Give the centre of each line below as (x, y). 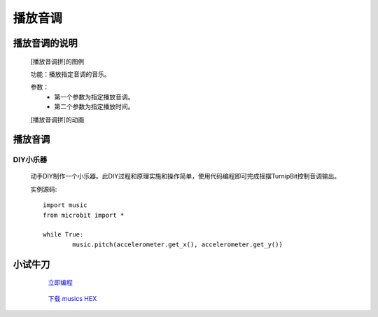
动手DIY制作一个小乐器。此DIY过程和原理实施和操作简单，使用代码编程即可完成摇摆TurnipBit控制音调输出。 (185, 176)
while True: (63, 235)
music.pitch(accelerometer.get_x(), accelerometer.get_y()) (177, 244)
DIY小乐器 (30, 160)
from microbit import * (84, 215)
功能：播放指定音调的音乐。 (70, 74)
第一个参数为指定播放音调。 (94, 97)
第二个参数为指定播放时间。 (94, 107)
